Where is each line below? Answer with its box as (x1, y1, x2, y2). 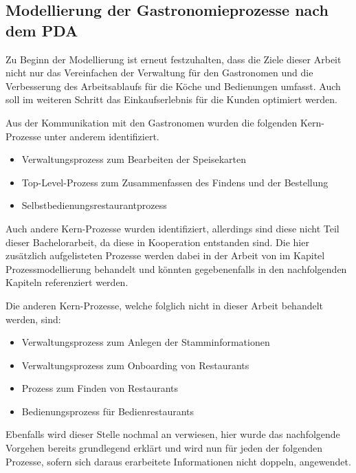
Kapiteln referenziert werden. (5, 275, 129, 289)
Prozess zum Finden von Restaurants (21, 381, 179, 395)
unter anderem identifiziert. (44, 129, 159, 143)
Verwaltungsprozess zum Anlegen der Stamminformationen (21, 335, 270, 349)
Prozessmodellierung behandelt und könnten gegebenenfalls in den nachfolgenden (5, 261, 347, 276)
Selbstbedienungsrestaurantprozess (21, 198, 167, 212)
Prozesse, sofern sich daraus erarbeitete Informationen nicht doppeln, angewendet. (5, 454, 351, 468)
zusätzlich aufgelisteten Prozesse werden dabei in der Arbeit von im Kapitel (5, 248, 325, 263)
